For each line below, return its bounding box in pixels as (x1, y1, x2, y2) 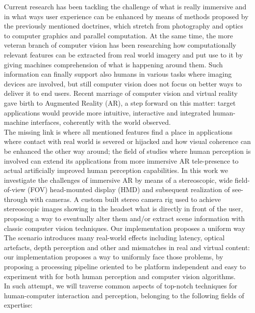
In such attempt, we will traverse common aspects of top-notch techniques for (4, 281, 237, 291)
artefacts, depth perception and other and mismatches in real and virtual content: (4, 242, 250, 252)
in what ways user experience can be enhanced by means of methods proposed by (4, 11, 249, 21)
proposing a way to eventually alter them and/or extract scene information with (4, 213, 245, 224)
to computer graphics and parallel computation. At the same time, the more (4, 30, 233, 40)
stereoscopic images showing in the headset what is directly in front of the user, (4, 203, 243, 214)
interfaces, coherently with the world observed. (30, 117, 171, 127)
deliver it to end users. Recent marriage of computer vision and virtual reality (4, 88, 238, 98)
